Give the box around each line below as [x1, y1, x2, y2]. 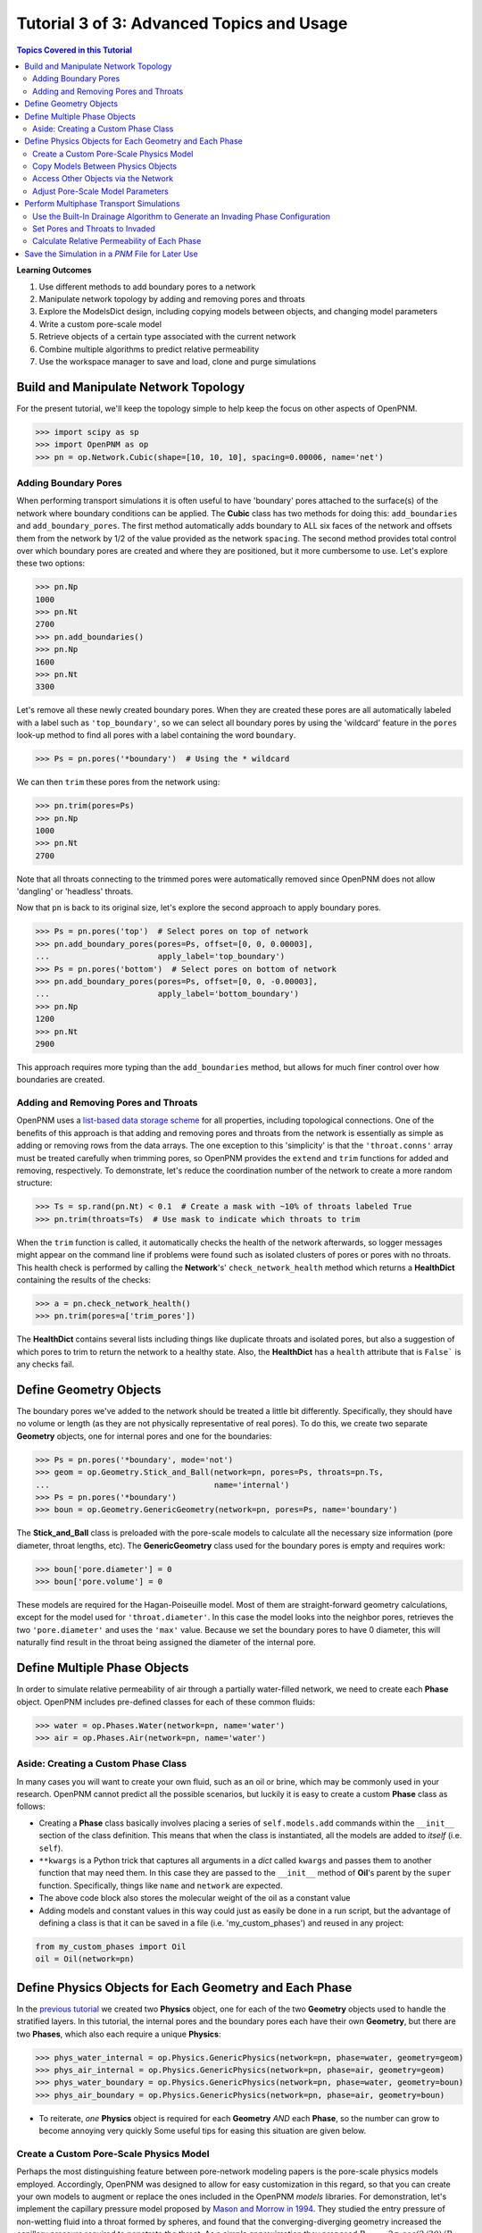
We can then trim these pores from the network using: [16, 777, 220, 788]
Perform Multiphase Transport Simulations [24, 198, 180, 209]
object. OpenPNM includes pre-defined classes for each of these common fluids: [16, 1696, 316, 1707]
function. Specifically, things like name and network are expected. [38, 1880, 283, 1891]
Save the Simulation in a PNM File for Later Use [24, 248, 198, 259]
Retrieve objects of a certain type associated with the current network [38, 331, 296, 342]
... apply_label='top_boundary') [35, 951, 286, 962]
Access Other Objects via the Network [32, 173, 174, 184]
